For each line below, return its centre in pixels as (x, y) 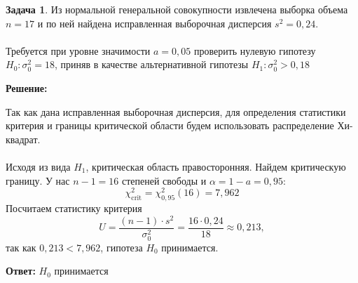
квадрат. (23, 139)
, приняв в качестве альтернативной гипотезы (151, 64)
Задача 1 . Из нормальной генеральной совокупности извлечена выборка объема (177, 9)
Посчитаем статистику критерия (74, 208)
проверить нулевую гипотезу (255, 50)
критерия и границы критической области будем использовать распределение (170, 125)
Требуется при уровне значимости (78, 50)
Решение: (27, 87)
